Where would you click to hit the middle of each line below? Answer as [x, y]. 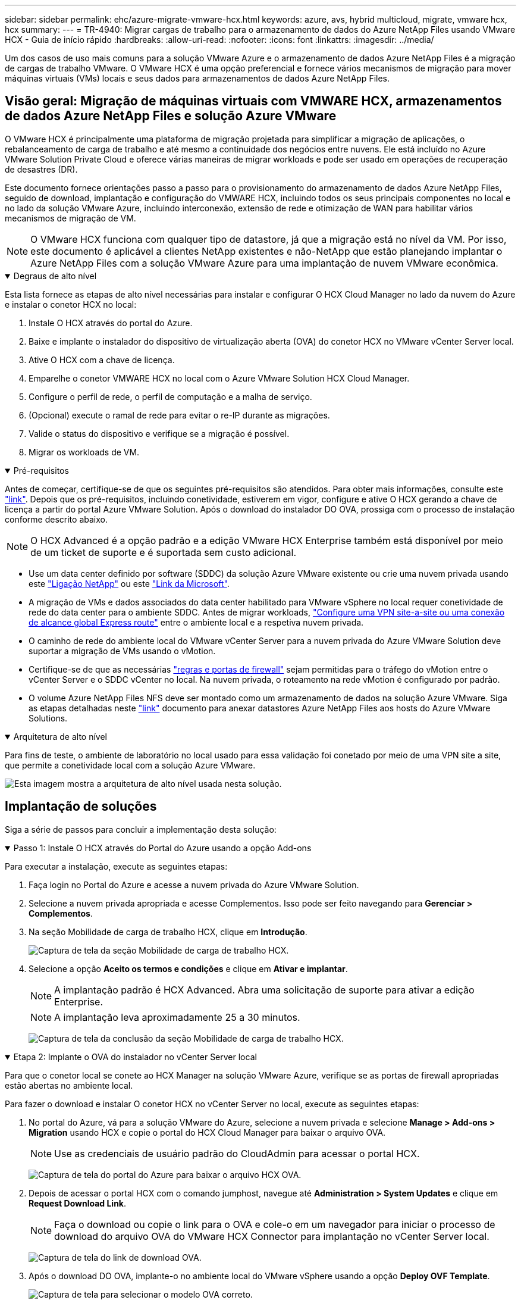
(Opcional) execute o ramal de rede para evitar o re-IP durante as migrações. [179, 415]
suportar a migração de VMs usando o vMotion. [122, 651]
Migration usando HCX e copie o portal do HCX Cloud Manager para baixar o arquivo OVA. [207, 1132]
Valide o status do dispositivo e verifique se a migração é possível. [159, 433]
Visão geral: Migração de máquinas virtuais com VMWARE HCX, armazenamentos [253, 101]
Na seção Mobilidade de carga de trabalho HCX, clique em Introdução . [168, 932]
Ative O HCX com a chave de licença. [102, 360]
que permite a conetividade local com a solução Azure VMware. [130, 765]
